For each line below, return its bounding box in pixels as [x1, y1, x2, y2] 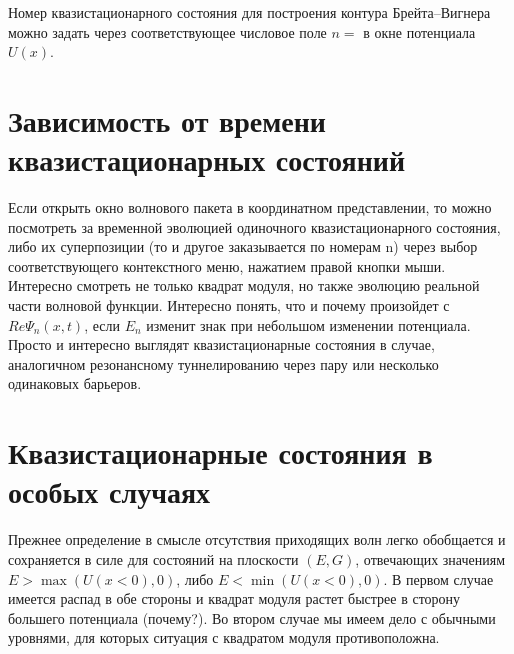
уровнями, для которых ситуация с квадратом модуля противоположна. [8, 627, 440, 648]
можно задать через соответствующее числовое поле [8, 21, 327, 42]
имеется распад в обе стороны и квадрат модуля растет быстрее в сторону [8, 588, 461, 609]
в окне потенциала [363, 21, 476, 42]
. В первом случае [383, 568, 494, 589]
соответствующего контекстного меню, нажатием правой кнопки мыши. [8, 255, 446, 276]
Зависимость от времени [8, 99, 327, 140]
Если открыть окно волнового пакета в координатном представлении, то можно [8, 197, 492, 218]
